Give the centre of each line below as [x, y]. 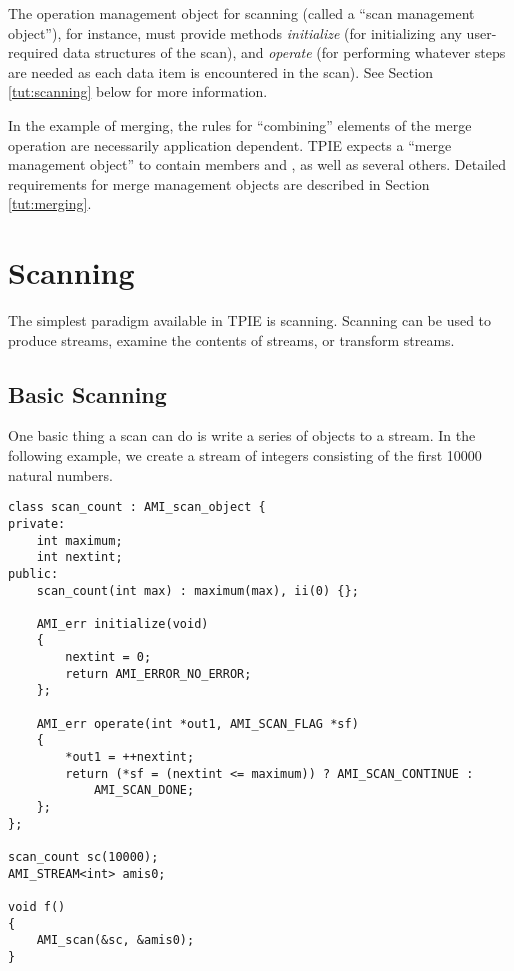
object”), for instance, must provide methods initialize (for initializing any [235, 32]
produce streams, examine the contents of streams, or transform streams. [231, 339]
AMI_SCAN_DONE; [144, 790]
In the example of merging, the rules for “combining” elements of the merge [240, 124]
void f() [37, 906]
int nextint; [79, 557]
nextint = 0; [108, 657]
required [33, 52]
